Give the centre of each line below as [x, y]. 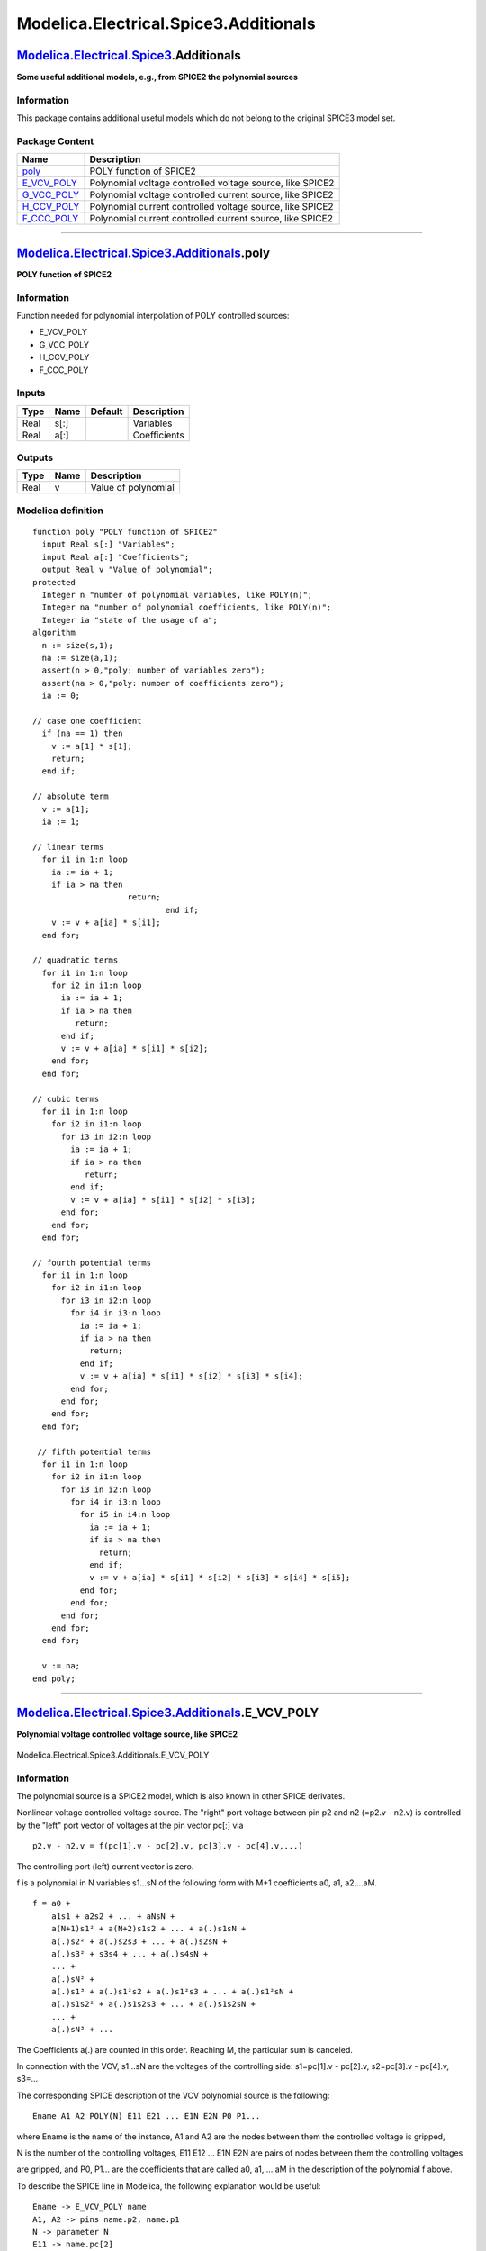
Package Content [55, 141]
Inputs [31, 393]
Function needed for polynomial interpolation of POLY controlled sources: [153, 316]
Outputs [35, 457]
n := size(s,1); [78, 645]
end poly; [54, 1678]
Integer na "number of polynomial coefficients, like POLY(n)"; [187, 607]
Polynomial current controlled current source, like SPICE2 [211, 219]
